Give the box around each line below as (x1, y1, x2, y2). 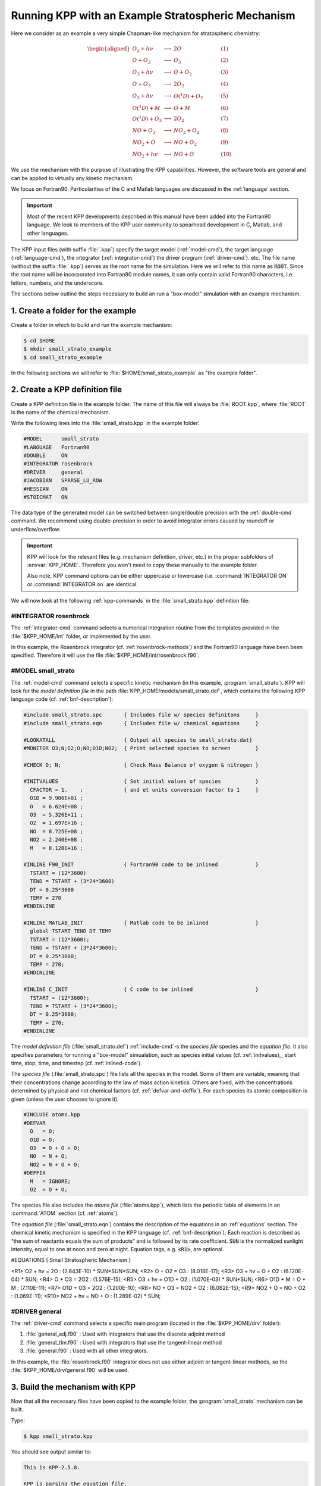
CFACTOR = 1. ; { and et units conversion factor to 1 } (30, 786, 259, 793)
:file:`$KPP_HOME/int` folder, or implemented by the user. (11, 632, 152, 640)
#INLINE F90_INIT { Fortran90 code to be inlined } (23, 861, 259, 868)
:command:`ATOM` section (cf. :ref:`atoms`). (11, 1210, 119, 1217)
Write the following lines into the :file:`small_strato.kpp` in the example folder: (11, 420, 200, 427)
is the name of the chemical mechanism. (11, 408, 110, 415)
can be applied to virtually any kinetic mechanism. (11, 174, 134, 181)
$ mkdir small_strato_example (23, 345, 112, 352)
